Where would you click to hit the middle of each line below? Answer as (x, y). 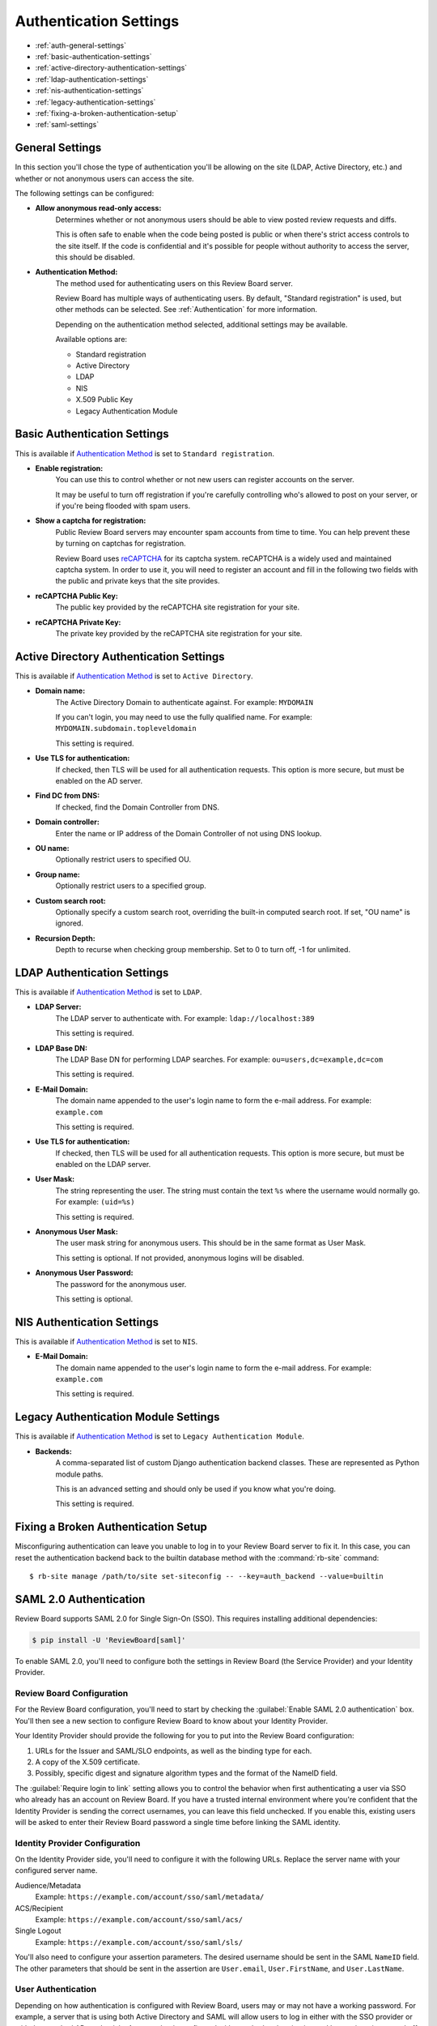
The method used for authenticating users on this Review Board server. (174, 283)
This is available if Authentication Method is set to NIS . (106, 1341)
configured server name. (56, 1870)
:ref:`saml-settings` (67, 125)
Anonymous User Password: (84, 1273)
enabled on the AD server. (99, 781)
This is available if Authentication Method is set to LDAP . (108, 992)
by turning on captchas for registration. (121, 544)
